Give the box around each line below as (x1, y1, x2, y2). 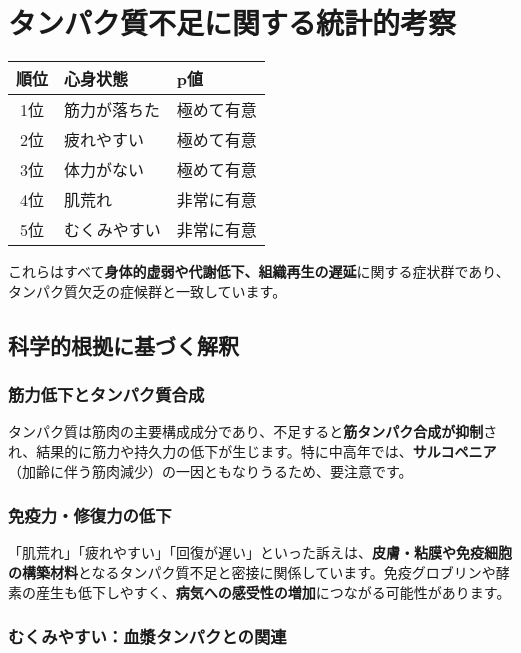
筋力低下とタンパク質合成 (8, 382, 205, 407)
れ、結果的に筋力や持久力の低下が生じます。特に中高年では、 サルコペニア (8, 440, 497, 461)
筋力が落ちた (64, 98, 161, 122)
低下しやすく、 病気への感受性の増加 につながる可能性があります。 (77, 581, 511, 602)
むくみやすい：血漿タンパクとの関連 (8, 624, 287, 649)
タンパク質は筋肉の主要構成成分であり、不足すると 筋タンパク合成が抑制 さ (8, 421, 498, 442)
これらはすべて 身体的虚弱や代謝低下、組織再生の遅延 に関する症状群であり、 (8, 261, 510, 282)
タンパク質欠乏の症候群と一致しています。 (8, 280, 287, 301)
